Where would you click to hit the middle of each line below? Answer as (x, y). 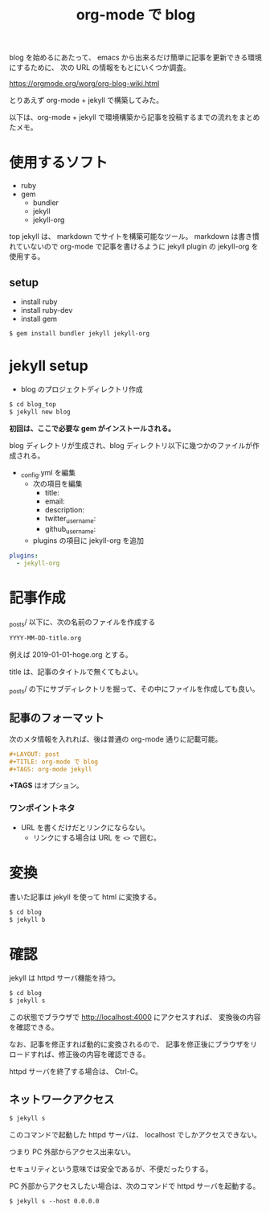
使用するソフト (59, 163)
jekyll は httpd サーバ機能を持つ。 (64, 978)
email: (55, 501)
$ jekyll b (27, 919)
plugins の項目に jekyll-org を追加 (88, 540)
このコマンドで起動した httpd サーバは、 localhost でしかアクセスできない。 (135, 1134)
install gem (39, 319)
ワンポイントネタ (42, 808)
